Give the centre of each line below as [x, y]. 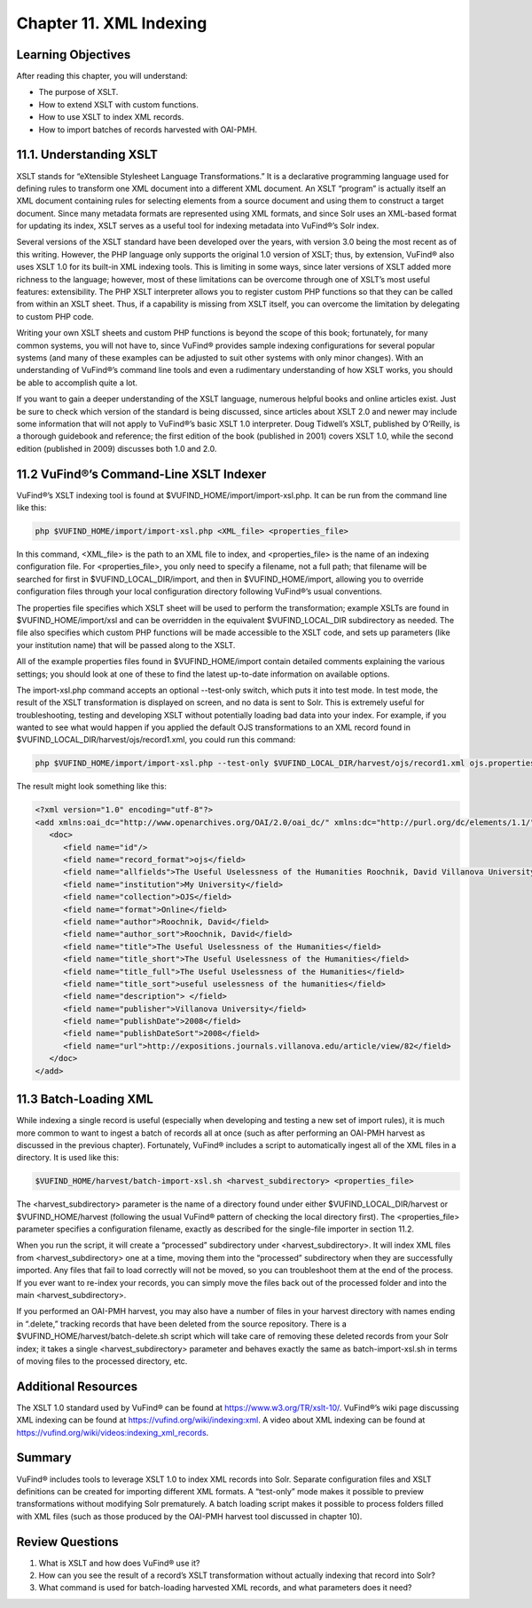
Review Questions [67, 1542]
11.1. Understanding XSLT [87, 155]
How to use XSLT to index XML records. [111, 117]
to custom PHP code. [55, 316]
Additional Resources [77, 1386]
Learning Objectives [74, 55]
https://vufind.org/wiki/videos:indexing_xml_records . [113, 1432]
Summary [44, 1457]
